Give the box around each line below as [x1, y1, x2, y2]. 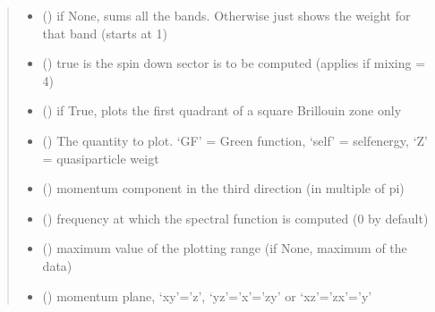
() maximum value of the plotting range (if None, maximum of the [42, 239, 407, 257]
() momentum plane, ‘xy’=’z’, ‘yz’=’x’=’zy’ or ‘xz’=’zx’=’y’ [42, 286, 372, 305]
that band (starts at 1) [42, 23, 168, 42]
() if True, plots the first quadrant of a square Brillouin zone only [42, 101, 402, 120]
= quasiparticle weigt [42, 148, 159, 167]
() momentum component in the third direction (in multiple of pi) [42, 179, 405, 198]
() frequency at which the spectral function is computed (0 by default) [42, 208, 429, 227]
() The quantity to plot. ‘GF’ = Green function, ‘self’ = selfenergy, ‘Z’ [42, 131, 428, 149]
